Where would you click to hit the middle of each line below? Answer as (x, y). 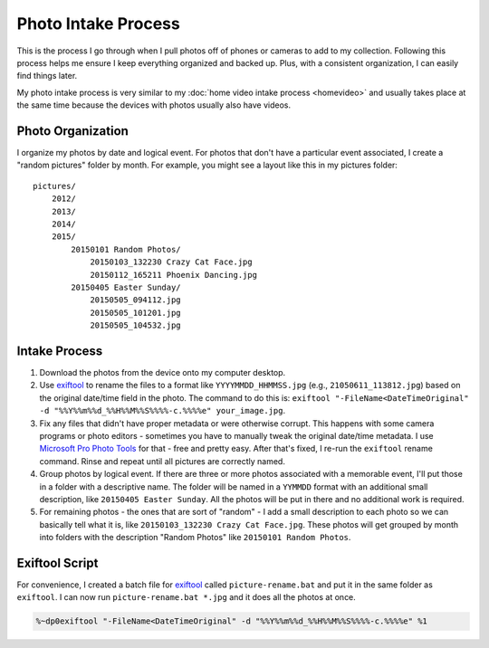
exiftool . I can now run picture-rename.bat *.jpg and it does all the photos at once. (187, 597)
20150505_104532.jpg (135, 325)
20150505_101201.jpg (135, 313)
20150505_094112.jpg (135, 300)
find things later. (47, 76)
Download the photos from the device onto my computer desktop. (163, 372)
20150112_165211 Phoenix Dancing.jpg (174, 275)
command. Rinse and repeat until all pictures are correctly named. (162, 461)
